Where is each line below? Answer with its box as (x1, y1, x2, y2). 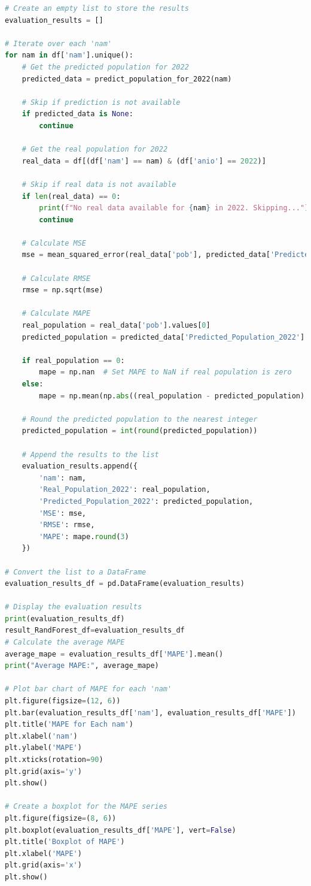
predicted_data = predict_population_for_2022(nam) (22, 74, 232, 83)
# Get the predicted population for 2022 (22, 62, 189, 71)
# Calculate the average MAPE (5, 638, 125, 647)
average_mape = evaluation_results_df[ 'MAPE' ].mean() (5, 649, 224, 658)
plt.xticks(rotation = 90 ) (5, 755, 103, 764)
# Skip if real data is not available (22, 180, 176, 189)
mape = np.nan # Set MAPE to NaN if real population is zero (39, 368, 292, 377)
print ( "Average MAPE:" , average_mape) (5, 661, 159, 670)
